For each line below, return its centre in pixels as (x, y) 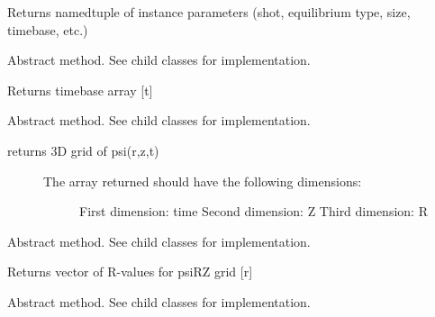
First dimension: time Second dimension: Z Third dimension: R (254, 211)
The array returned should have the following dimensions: (203, 181)
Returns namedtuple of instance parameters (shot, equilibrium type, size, (209, 12)
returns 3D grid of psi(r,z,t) (83, 150)
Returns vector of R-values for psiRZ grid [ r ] (130, 272)
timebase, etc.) (48, 29)
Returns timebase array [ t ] (80, 90)
